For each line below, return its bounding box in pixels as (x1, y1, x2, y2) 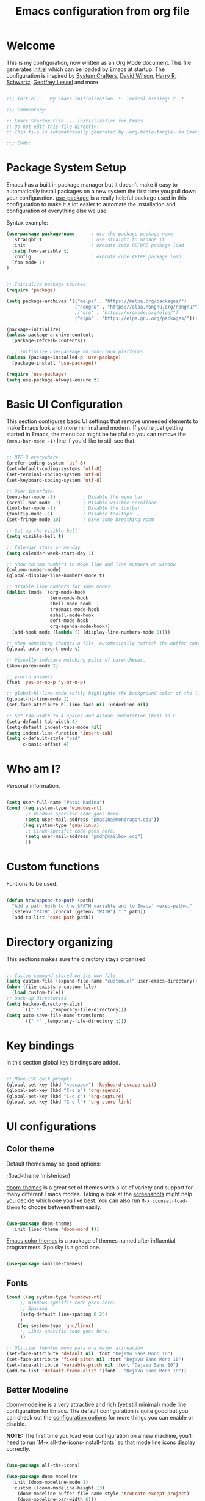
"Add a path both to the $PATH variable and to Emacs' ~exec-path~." (12, 903, 192, 909)
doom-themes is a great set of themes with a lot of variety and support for (6, 1183, 193, 1191)
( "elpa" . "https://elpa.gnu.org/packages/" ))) (74, 315, 198, 321)
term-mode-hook (49, 595, 88, 601)
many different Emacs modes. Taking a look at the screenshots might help (6, 1190, 193, 1197)
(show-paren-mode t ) (6, 662, 59, 668)
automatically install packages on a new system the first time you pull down (6, 188, 196, 195)
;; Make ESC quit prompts (6, 1076, 72, 1082)
